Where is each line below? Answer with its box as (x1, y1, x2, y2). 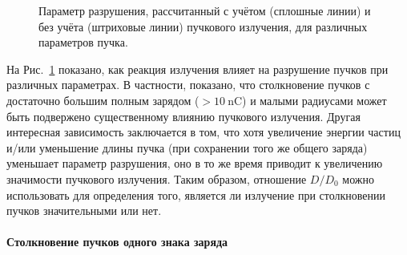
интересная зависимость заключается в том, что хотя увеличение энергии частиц (6, 123, 401, 140)
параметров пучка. (38, 34, 128, 51)
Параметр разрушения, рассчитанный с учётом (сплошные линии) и (38, 2, 371, 18)
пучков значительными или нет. (6, 202, 162, 219)
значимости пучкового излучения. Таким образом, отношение (6, 170, 307, 187)
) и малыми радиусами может (242, 91, 387, 108)
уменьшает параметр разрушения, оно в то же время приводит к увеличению (6, 155, 383, 172)
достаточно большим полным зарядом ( (6, 91, 199, 108)
